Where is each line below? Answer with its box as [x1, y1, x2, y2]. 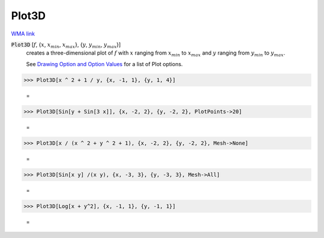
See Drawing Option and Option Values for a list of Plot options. [26, 60, 183, 67]
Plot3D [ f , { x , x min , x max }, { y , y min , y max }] [11, 41, 121, 49]
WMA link [11, 30, 35, 37]
